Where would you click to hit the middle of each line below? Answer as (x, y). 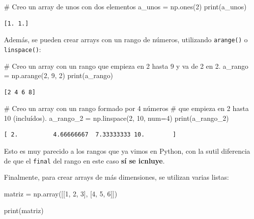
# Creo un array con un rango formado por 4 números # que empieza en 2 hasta (127, 108)
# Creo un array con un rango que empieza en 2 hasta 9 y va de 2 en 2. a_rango (126, 66)
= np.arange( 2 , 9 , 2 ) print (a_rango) (58, 75)
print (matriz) (24, 210)
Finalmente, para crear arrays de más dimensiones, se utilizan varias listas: (116, 177)
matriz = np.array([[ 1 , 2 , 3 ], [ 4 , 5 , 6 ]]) (61, 193)
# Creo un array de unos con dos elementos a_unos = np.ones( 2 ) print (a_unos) (125, 6)
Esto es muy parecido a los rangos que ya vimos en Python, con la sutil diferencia (127, 151)
